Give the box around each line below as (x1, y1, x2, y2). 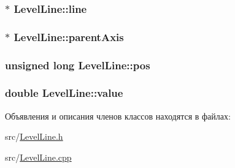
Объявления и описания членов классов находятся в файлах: (5, 109, 231, 122)
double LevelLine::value (5, 85, 123, 101)
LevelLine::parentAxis (13, 29, 124, 44)
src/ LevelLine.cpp (5, 150, 72, 163)
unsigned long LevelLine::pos (5, 57, 150, 72)
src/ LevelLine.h (5, 130, 63, 143)
